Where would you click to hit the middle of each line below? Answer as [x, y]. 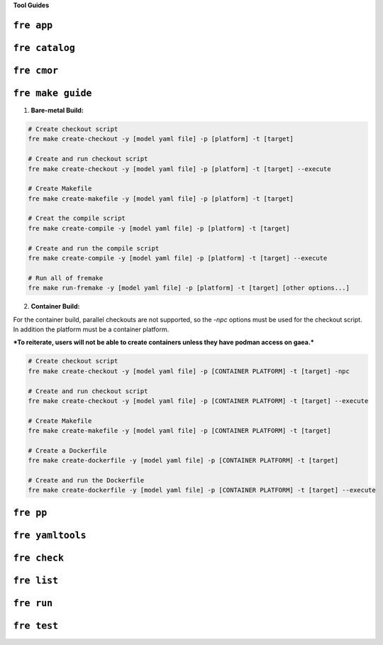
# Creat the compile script [77, 219]
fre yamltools [50, 535]
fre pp [30, 512]
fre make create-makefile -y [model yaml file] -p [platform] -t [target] [161, 198]
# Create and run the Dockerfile [86, 480]
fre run [33, 603]
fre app [33, 25]
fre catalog [44, 48]
